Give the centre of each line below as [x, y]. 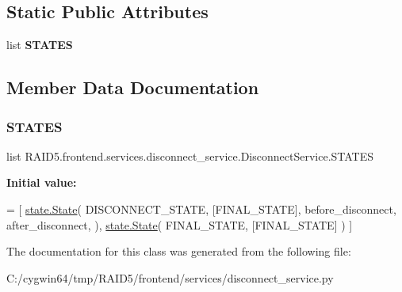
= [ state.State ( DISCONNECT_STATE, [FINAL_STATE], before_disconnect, [201, 209]
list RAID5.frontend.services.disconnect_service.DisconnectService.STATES [190, 155]
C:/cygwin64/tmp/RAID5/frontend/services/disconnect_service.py [170, 277]
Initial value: [42, 182]
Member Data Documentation [133, 87]
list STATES [40, 45]
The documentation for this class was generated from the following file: [179, 251]
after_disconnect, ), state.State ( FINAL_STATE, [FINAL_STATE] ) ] [180, 224]
